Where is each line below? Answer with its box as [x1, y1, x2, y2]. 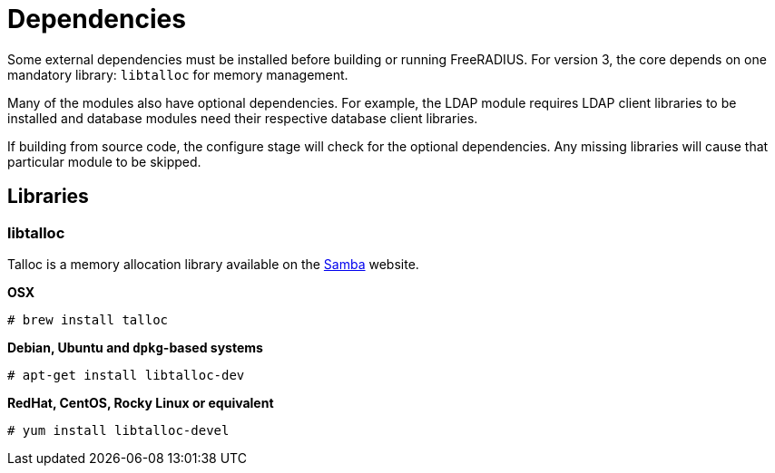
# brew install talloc [7, 312, 169, 327]
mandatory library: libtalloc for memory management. [7, 66, 348, 82]
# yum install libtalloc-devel [7, 422, 230, 438]
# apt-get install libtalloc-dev [7, 367, 245, 382]
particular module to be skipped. [7, 153, 201, 169]
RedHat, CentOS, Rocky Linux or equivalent [7, 394, 274, 410]
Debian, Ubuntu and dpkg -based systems [7, 339, 263, 355]
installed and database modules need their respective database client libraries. [7, 110, 478, 126]
